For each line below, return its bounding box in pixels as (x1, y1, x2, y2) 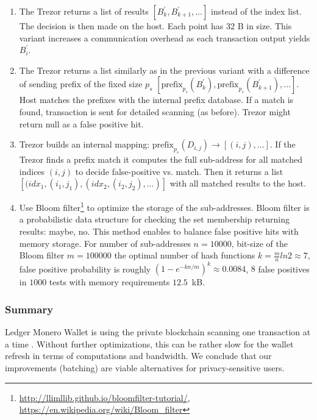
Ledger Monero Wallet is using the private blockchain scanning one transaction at (5, 326, 311, 338)
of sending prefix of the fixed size (19, 77, 143, 90)
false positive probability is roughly (19, 262, 151, 275)
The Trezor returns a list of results (19, 5, 149, 17)
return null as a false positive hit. (19, 117, 144, 130)
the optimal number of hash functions (114, 249, 255, 262)
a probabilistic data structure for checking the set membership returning (19, 213, 290, 226)
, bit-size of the (231, 237, 288, 249)
